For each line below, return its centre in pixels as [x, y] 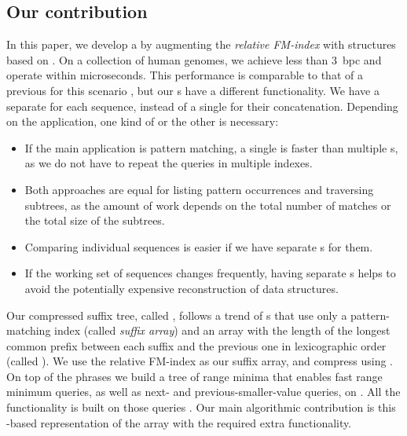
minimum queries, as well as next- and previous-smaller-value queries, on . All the [203, 392]
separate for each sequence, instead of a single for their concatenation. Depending [202, 106]
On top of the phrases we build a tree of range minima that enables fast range [194, 376]
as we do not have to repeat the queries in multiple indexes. [169, 163]
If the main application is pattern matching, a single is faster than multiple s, [211, 147]
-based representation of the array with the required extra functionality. [179, 422]
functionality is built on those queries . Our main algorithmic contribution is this [201, 407]
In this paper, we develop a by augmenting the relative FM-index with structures [201, 44]
